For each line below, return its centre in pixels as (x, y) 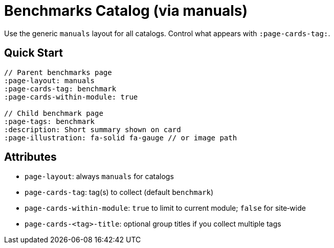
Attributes (30, 157)
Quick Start (34, 53)
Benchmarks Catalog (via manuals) (126, 11)
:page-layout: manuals (50, 80)
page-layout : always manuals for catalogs (99, 177)
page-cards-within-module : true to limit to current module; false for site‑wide (165, 208)
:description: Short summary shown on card (93, 129)
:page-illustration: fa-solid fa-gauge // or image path (121, 138)
